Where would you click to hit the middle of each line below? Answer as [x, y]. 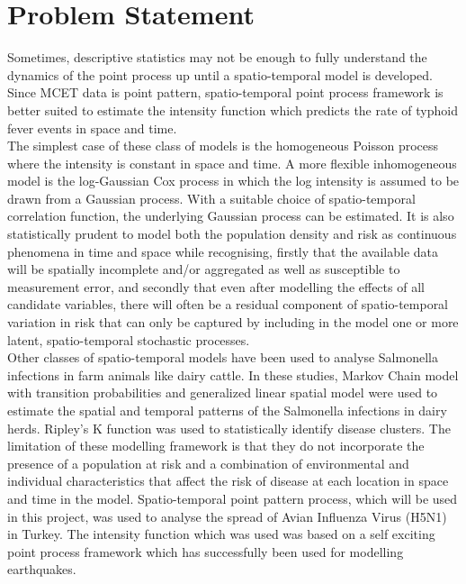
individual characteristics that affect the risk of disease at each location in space [228, 481]
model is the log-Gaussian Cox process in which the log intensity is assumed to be [233, 181]
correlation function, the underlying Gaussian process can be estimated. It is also [231, 216]
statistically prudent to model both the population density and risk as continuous [232, 234]
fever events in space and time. [92, 128]
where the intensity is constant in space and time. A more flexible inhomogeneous [232, 163]
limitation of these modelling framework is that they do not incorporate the [216, 446]
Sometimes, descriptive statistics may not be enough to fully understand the [217, 57]
